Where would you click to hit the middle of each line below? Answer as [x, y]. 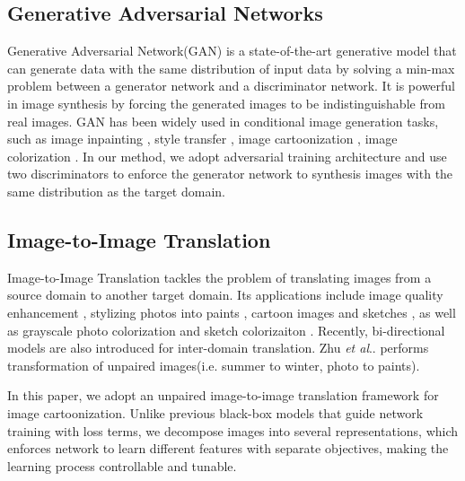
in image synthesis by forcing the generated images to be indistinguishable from [226, 103]
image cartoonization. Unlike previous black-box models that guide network [215, 412]
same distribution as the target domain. [116, 191]
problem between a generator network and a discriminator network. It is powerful [232, 86]
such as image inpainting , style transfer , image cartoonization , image [202, 139]
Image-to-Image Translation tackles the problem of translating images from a [219, 277]
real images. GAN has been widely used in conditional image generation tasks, [223, 121]
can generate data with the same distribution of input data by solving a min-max [231, 68]
